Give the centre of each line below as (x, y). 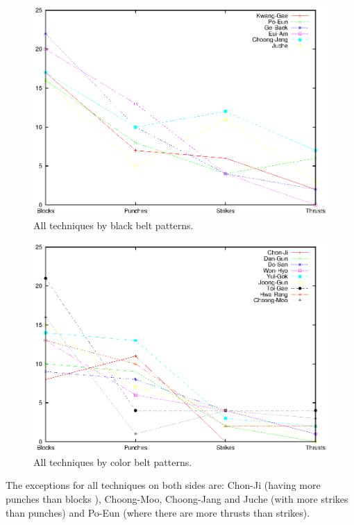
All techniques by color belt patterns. (113, 461)
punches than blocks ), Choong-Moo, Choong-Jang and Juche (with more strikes (177, 498)
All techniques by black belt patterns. (113, 225)
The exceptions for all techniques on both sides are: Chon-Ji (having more (163, 485)
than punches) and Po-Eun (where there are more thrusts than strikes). (158, 512)
